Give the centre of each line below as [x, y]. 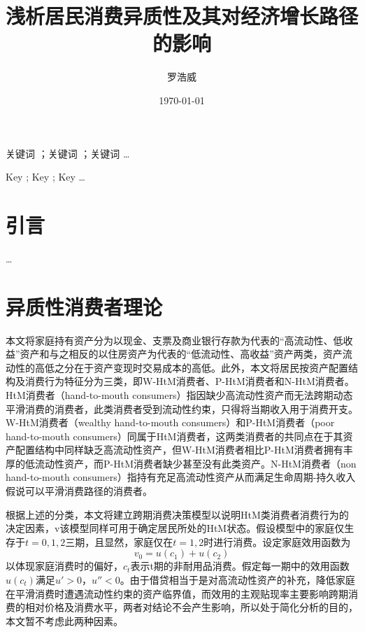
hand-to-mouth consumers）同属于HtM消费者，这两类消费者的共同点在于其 [174, 436]
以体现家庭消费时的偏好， [64, 566]
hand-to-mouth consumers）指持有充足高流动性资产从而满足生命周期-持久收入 [181, 477]
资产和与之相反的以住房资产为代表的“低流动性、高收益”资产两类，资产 [181, 354]
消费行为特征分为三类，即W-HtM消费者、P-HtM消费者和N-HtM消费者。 [189, 381]
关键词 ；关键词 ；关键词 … [68, 153]
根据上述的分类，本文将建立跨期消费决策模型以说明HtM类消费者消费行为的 [177, 514]
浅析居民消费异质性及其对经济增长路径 [182, 16]
